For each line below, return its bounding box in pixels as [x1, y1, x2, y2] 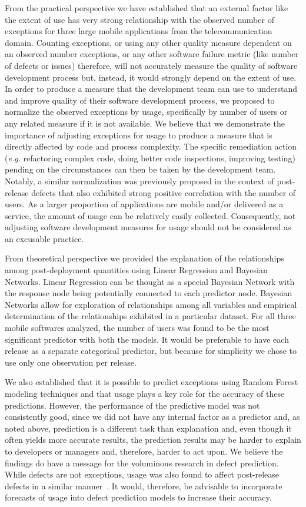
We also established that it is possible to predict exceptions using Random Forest [5, 376, 298, 388]
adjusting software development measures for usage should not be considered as [5, 221, 291, 233]
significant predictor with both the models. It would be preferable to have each [5, 333, 289, 345]
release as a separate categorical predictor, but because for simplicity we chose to [5, 344, 297, 357]
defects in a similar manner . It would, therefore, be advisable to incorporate [5, 479, 282, 492]
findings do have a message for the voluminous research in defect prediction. [5, 456, 279, 469]
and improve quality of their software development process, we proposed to [5, 94, 275, 106]
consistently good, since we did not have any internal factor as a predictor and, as [5, 410, 300, 423]
